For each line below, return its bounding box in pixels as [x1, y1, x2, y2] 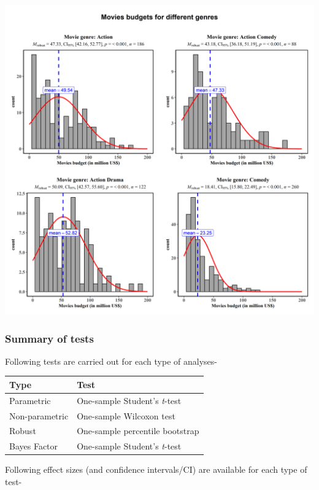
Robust [9, 424, 36, 437]
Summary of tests [5, 330, 94, 346]
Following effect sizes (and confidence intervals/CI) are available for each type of [5, 463, 307, 476]
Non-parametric [9, 409, 69, 422]
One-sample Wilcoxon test [77, 409, 175, 422]
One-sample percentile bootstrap [77, 424, 199, 437]
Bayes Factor [9, 440, 58, 453]
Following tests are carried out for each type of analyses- [5, 354, 217, 367]
